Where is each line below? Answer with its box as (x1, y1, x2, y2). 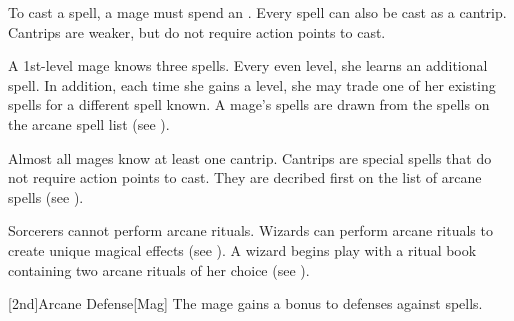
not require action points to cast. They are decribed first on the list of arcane (8, 167, 482, 188)
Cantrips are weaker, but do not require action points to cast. (8, 21, 386, 42)
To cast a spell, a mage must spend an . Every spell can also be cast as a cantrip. (8, 2, 507, 22)
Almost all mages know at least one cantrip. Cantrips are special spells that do (8, 147, 492, 168)
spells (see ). (8, 186, 84, 207)
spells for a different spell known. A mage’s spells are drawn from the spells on (8, 94, 490, 115)
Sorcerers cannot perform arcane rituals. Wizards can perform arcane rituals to (8, 220, 493, 241)
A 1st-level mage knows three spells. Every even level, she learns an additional (8, 55, 488, 76)
